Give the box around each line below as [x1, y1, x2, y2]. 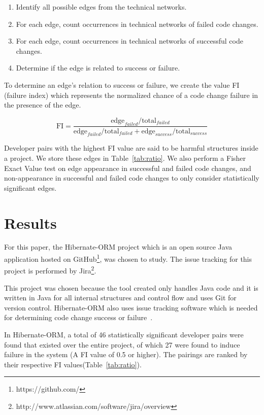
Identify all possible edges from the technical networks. [16, 2, 187, 12]
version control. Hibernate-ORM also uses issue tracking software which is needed [4, 302, 258, 313]
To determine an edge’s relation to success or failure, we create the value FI [4, 79, 240, 90]
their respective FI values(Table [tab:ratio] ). [4, 359, 142, 369]
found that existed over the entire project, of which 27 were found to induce [4, 339, 240, 350]
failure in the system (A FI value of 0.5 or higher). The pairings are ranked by [4, 349, 248, 360]
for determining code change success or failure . [4, 312, 153, 323]
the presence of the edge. [4, 99, 81, 110]
